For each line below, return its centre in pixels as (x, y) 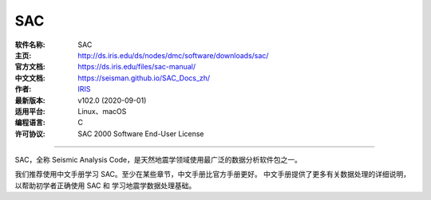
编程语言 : (30, 123)
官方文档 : (30, 67)
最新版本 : (30, 100)
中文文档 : (30, 78)
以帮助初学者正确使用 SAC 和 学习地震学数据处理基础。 (105, 185)
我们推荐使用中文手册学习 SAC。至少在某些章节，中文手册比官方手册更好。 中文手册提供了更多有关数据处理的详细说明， (213, 175)
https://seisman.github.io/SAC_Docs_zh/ (144, 78)
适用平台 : (30, 111)
